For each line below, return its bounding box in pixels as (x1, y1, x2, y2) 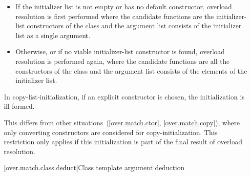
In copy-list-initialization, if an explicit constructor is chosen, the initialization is (4, 91, 245, 101)
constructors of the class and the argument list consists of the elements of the (15, 65, 247, 76)
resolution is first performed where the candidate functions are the (15, 11, 214, 21)
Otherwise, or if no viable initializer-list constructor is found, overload (15, 46, 225, 57)
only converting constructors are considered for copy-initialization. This (4, 127, 218, 137)
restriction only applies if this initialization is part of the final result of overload (4, 137, 242, 147)
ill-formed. (4, 101, 35, 111)
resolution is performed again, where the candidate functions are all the (15, 56, 230, 66)
